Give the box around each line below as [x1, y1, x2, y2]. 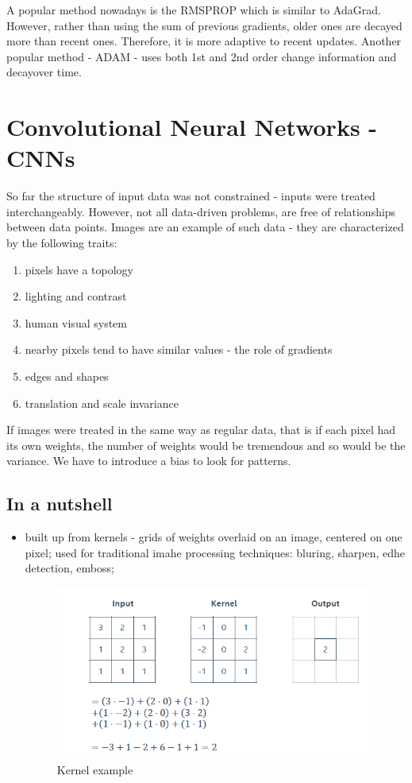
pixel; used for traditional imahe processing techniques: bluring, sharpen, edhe [25, 544, 405, 560]
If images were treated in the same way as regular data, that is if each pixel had [6, 421, 396, 438]
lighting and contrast [25, 288, 127, 304]
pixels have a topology [25, 261, 133, 277]
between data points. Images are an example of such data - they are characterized [6, 219, 404, 235]
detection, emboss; [25, 560, 114, 576]
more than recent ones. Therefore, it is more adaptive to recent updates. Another [6, 33, 402, 49]
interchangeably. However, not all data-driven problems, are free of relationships [6, 203, 396, 219]
